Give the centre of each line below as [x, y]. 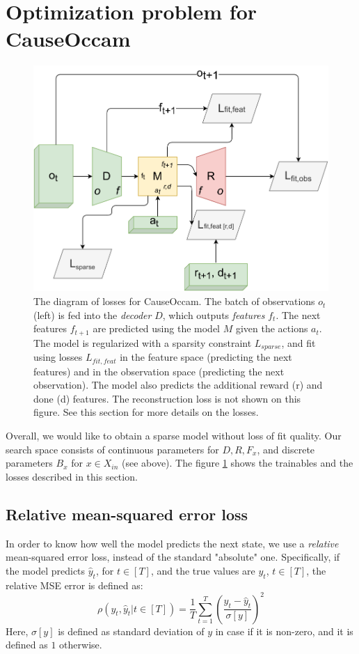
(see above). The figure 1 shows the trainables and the [238, 463]
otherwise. [81, 645]
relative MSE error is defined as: [74, 585]
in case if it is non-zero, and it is [284, 631]
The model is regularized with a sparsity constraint [143, 342]
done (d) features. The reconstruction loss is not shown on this [167, 398]
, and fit [298, 342]
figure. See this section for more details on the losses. [146, 412]
